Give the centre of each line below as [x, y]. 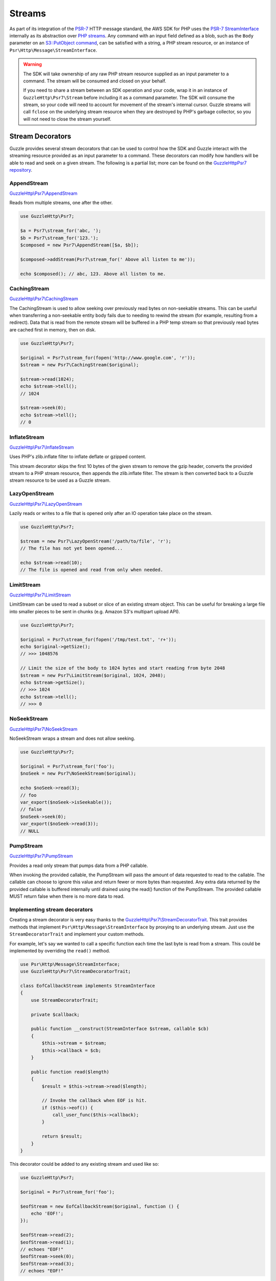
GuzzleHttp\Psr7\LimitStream [40, 595]
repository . [21, 170]
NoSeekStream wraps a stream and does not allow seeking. [72, 738]
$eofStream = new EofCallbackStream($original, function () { [100, 1206]
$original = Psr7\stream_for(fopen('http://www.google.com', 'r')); [108, 358]
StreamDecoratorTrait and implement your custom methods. [77, 934]
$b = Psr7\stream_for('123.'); [60, 238]
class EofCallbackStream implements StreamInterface [88, 986]
